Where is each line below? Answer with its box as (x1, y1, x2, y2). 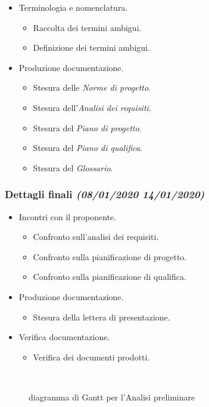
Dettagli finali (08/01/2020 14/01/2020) (5, 187, 205, 202)
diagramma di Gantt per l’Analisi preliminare (29, 390, 195, 403)
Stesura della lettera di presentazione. (33, 310, 170, 323)
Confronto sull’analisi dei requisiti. (33, 230, 159, 243)
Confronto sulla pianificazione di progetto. (33, 250, 187, 263)
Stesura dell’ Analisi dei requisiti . (33, 101, 151, 113)
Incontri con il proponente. (18, 210, 117, 223)
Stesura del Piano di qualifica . (33, 141, 143, 154)
